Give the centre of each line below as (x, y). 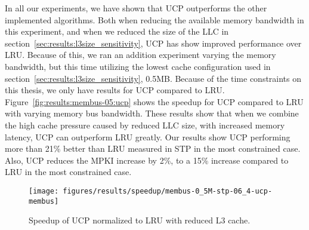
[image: (44, 191)
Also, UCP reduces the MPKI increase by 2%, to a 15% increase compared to (147, 160)
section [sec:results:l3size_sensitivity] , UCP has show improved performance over (153, 43)
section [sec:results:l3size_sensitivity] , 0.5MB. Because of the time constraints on (153, 78)
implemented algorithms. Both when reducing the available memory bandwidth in (154, 19)
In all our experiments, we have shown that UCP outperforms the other (136, 8)
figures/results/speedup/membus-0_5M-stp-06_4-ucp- (168, 191)
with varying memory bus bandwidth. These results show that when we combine (152, 113)
